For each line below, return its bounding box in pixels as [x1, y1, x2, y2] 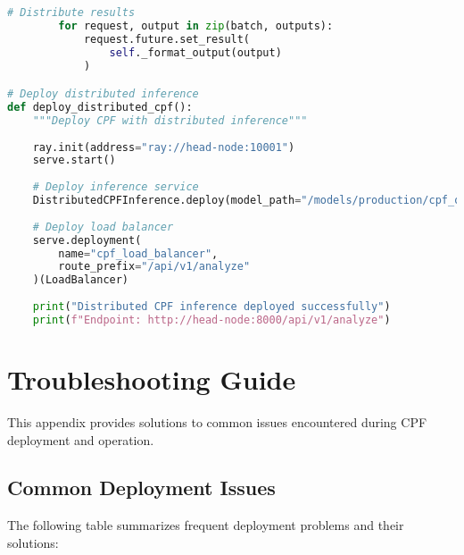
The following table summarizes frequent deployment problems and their [7, 516, 404, 534]
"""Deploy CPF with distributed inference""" [32, 114, 308, 127]
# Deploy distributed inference [7, 88, 199, 101]
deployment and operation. [7, 430, 154, 449]
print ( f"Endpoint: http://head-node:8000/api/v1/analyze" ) [32, 313, 391, 326]
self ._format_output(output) [109, 46, 282, 59]
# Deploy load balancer [32, 220, 174, 233]
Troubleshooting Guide [7, 360, 296, 397]
